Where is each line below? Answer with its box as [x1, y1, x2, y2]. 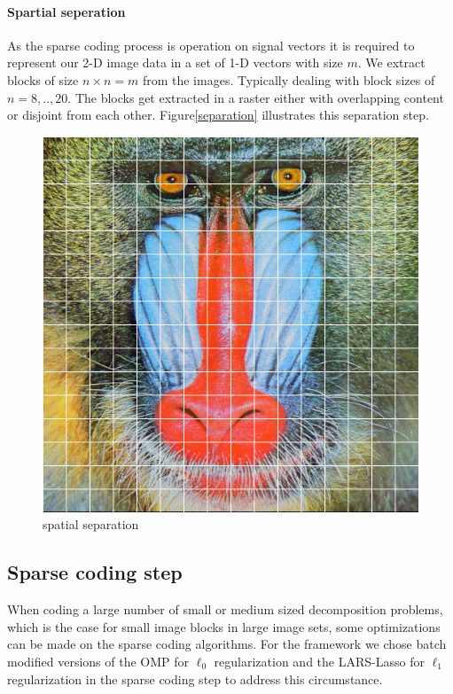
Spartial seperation [7, 2, 126, 20]
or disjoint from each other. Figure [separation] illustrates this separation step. [7, 105, 429, 124]
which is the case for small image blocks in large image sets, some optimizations [7, 617, 441, 636]
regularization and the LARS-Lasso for [214, 651, 425, 670]
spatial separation [43, 515, 139, 534]
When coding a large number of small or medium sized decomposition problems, [7, 600, 443, 619]
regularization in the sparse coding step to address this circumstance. [7, 669, 383, 688]
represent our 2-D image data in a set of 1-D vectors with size [7, 53, 343, 72]
